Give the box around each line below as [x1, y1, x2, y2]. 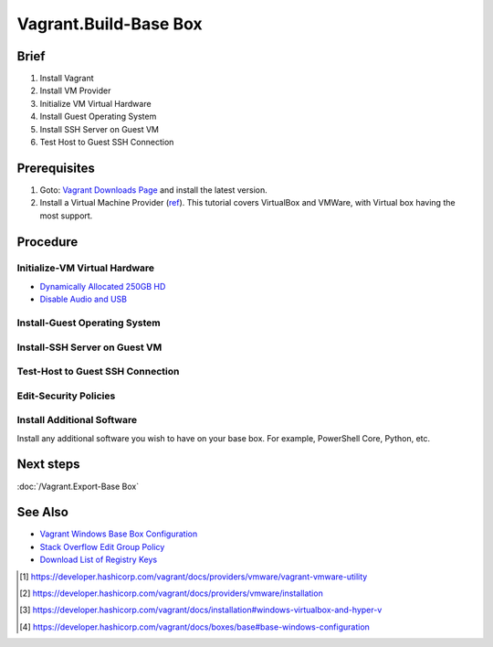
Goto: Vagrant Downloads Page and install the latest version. [39, 184, 268, 196]
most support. [39, 210, 93, 221]
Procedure [16, 234, 79, 249]
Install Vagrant [39, 73, 95, 84]
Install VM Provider [39, 85, 111, 96]
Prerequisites [16, 160, 95, 175]
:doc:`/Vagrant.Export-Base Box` [16, 481, 140, 492]
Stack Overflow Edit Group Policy [39, 541, 165, 552]
